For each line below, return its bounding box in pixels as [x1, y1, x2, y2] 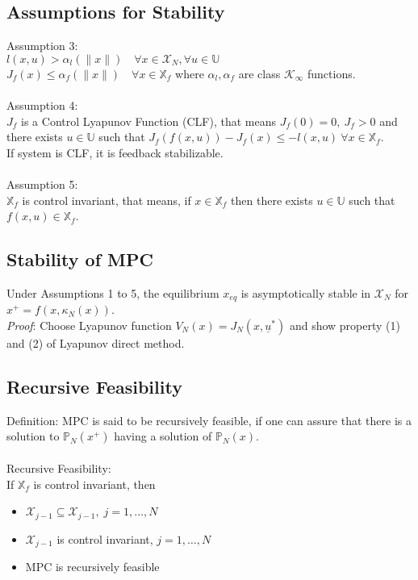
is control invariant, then [33, 475, 156, 492]
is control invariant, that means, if [22, 191, 191, 208]
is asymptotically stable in [240, 284, 371, 301]
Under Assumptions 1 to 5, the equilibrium [6, 284, 219, 301]
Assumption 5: [6, 175, 78, 192]
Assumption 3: [6, 37, 78, 54]
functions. [307, 65, 356, 81]
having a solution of [114, 428, 212, 444]
